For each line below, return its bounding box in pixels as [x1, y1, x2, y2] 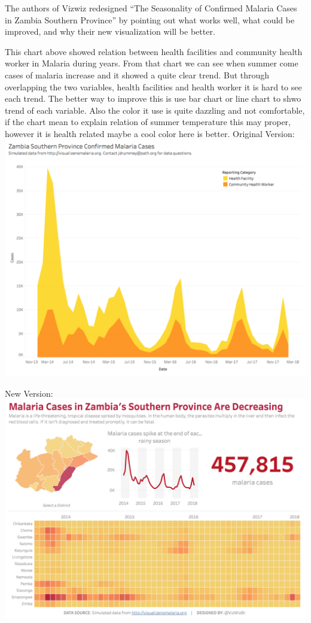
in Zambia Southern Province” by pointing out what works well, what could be [5, 13, 295, 26]
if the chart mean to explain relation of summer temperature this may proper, [5, 116, 291, 128]
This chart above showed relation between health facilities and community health [5, 45, 303, 57]
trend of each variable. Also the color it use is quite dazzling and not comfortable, [5, 104, 305, 116]
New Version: [5, 387, 53, 399]
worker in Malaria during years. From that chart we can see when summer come [5, 57, 298, 69]
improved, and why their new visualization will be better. [5, 25, 215, 38]
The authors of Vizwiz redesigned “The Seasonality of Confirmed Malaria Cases [5, 2, 297, 14]
